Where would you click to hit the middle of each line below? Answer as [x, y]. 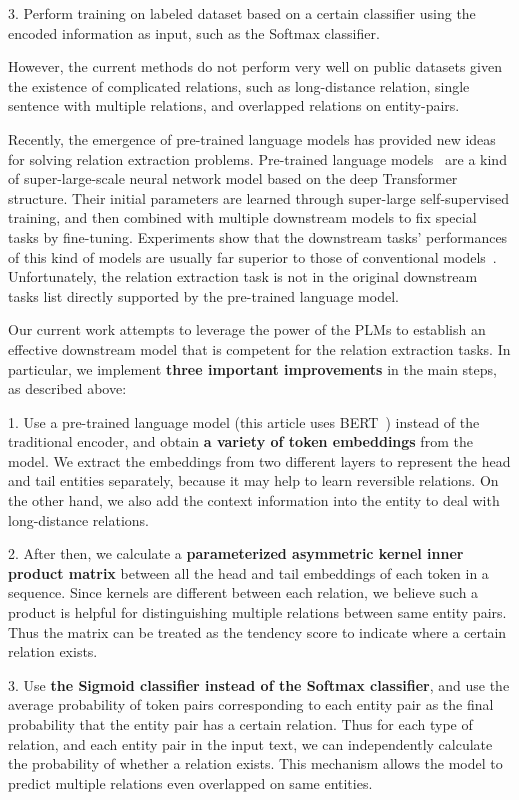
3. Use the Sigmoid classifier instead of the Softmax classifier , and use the [259, 684]
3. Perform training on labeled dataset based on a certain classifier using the [242, 13]
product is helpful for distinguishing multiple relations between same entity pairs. [257, 612]
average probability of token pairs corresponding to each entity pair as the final [251, 704]
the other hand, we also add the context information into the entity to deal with [254, 500]
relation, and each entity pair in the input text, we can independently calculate [250, 743]
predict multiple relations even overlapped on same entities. [190, 782]
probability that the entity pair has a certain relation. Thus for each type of [240, 724]
